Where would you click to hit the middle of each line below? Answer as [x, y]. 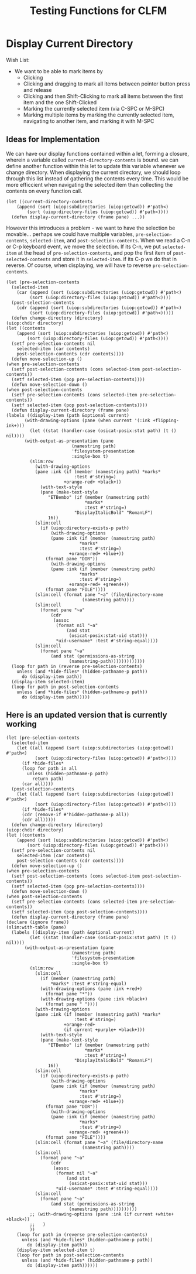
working [21, 724]
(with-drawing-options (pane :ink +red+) [91, 989]
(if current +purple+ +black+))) [104, 1030]
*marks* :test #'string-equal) [89, 984]
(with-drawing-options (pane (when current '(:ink [87, 420]
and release [37, 90]
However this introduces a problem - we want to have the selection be [91, 228]
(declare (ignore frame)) [37, 922]
